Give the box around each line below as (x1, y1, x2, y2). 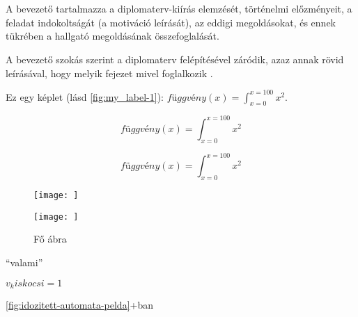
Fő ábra (33, 231, 67, 246)
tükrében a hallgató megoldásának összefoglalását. (6, 29, 219, 43)
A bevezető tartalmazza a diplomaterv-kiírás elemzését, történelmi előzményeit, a (6, 1, 352, 16)
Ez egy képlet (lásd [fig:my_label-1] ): (6, 89, 164, 104)
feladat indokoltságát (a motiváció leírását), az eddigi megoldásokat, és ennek (6, 15, 336, 29)
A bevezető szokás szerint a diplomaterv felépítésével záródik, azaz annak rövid (6, 51, 344, 66)
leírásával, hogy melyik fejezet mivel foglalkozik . (6, 65, 213, 80)
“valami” (6, 254, 43, 269)
